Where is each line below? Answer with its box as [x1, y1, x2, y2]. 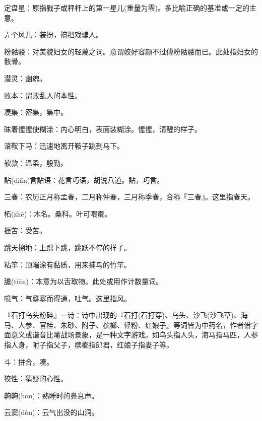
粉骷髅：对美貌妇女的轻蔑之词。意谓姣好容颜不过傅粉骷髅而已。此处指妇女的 [4, 46, 258, 56]
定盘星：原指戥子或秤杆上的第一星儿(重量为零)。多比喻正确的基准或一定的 [4, 3, 249, 13]
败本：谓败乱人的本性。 [4, 90, 82, 100]
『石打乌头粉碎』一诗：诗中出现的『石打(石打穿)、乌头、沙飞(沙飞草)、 [4, 310, 241, 320]
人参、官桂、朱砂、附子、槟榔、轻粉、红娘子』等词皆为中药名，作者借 [18, 319, 251, 330]
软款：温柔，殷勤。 [4, 157, 68, 168]
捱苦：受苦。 [4, 225, 46, 236]
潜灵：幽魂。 [4, 73, 46, 83]
